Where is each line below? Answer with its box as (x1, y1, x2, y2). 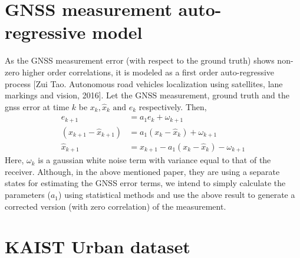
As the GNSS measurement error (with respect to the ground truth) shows (5, 54, 275, 67)
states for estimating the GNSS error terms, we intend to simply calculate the (5, 177, 286, 189)
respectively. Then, (139, 100, 207, 113)
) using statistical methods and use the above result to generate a (58, 188, 295, 201)
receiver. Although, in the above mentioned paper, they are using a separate (5, 165, 280, 177)
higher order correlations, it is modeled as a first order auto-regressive (22, 65, 275, 78)
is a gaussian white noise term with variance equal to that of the (38, 154, 271, 166)
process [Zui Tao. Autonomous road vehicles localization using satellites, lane (5, 77, 283, 90)
